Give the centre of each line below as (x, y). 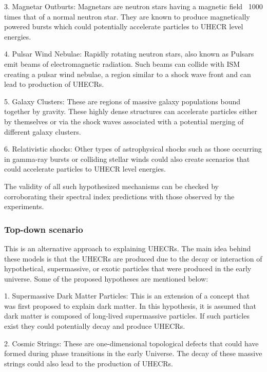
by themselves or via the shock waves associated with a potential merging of (124, 121)
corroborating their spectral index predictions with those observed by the (119, 196)
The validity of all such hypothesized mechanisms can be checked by (111, 186)
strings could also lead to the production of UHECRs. (89, 363)
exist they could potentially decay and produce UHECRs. (95, 326)
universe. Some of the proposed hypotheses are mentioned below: (106, 278)
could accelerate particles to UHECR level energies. (85, 169)
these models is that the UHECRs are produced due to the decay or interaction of (133, 258)
